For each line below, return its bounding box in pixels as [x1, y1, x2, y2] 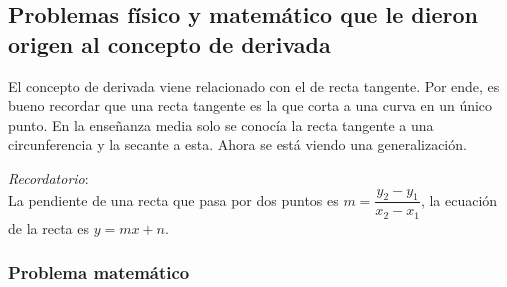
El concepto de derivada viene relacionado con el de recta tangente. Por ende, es [8, 75, 500, 96]
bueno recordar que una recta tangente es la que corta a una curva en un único [8, 95, 493, 116]
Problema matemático [8, 260, 190, 285]
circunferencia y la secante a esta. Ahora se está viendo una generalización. [8, 134, 467, 155]
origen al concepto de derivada [8, 28, 331, 59]
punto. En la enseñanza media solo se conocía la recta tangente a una [8, 114, 434, 135]
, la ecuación [420, 189, 498, 210]
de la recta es [8, 217, 89, 238]
